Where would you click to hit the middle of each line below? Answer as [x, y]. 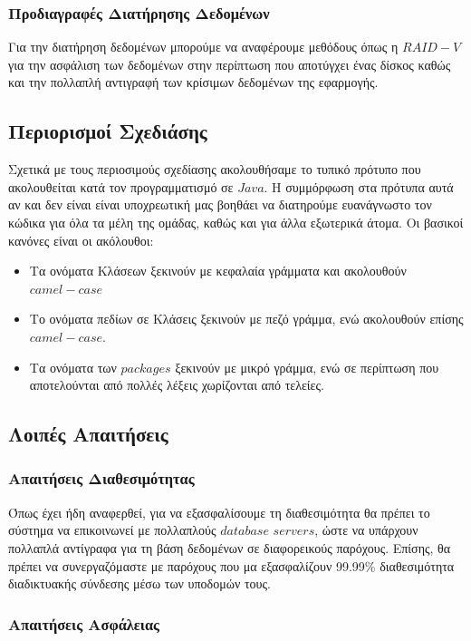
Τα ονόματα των [73, 367]
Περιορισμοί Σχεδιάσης [108, 131]
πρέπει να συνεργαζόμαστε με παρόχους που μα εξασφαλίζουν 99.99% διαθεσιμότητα [231, 565]
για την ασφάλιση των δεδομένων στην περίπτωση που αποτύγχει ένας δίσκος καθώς [230, 64]
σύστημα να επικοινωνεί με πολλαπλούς [112, 530]
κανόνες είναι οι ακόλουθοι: [81, 240]
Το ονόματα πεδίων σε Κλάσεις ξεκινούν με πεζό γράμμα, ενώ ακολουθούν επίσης [246, 319]
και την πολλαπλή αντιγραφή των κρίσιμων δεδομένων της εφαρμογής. [193, 82]
